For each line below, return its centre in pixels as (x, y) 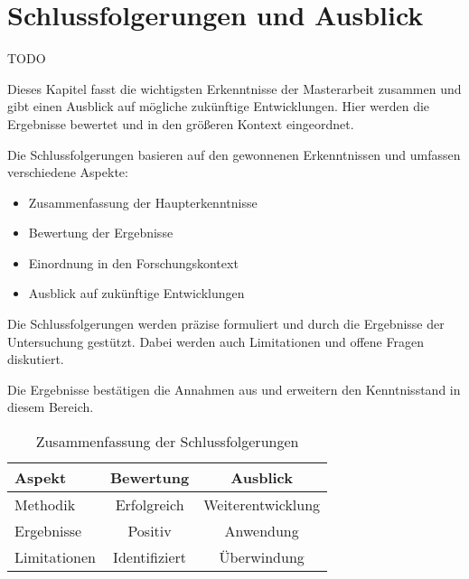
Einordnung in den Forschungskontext (133, 262)
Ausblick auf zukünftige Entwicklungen (136, 293)
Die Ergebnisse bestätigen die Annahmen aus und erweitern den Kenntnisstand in (234, 389)
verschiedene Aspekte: (68, 172)
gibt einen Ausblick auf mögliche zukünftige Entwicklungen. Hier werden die (219, 106)
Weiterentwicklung (262, 505)
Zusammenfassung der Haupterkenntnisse (143, 202)
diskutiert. (36, 359)
